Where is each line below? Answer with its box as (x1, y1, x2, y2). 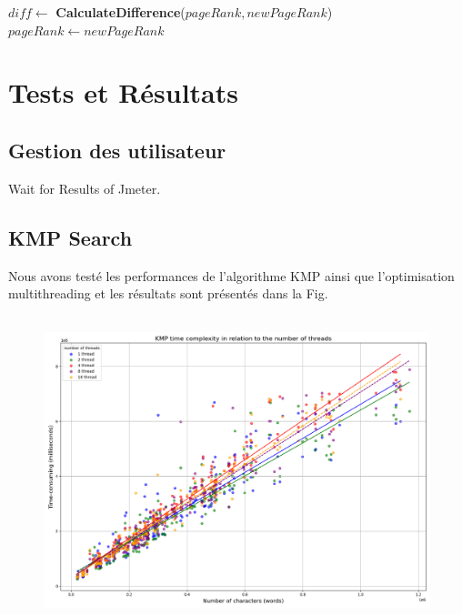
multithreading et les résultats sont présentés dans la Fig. (8, 284, 328, 303)
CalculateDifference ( (55, 3, 186, 21)
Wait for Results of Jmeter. (8, 178, 161, 197)
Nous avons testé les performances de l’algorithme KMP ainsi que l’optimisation (8, 266, 455, 285)
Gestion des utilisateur (8, 136, 226, 164)
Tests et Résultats (8, 74, 238, 111)
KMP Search (8, 223, 133, 251)
